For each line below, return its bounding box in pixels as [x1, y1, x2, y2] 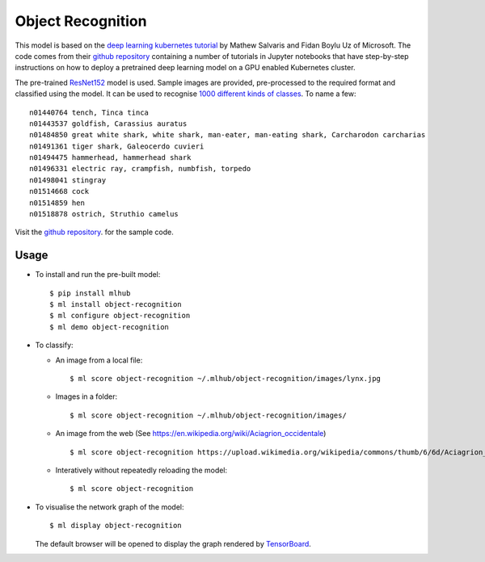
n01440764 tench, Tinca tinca [29, 107, 150, 117]
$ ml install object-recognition [49, 300, 182, 309]
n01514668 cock [29, 187, 90, 196]
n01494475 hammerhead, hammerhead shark [29, 153, 192, 162]
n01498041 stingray [29, 175, 107, 185]
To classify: [35, 340, 74, 350]
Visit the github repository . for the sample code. [15, 227, 174, 237]
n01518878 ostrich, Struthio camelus [29, 210, 179, 219]
